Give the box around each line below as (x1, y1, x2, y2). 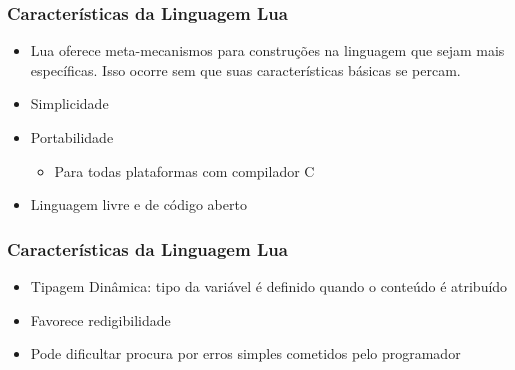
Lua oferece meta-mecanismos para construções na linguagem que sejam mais (30, 40, 505, 61)
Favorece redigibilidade (30, 309, 171, 330)
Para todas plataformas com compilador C (54, 160, 315, 181)
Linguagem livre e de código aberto (30, 194, 247, 215)
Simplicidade (30, 93, 109, 114)
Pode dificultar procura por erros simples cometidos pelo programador (30, 343, 461, 364)
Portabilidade (30, 127, 114, 147)
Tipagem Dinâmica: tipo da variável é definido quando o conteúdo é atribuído (30, 276, 508, 296)
